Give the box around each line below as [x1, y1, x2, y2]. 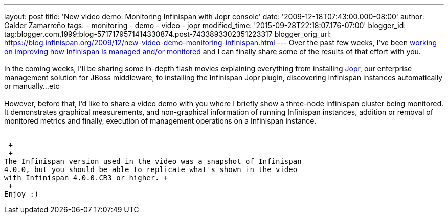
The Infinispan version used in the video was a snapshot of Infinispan [4, 157, 302, 165]
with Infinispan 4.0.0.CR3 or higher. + [4, 174, 168, 182]
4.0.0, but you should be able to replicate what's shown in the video [4, 165, 298, 174]
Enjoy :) [4, 190, 39, 198]
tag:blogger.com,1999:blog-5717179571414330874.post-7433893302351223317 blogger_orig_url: [4, 30, 331, 38]
